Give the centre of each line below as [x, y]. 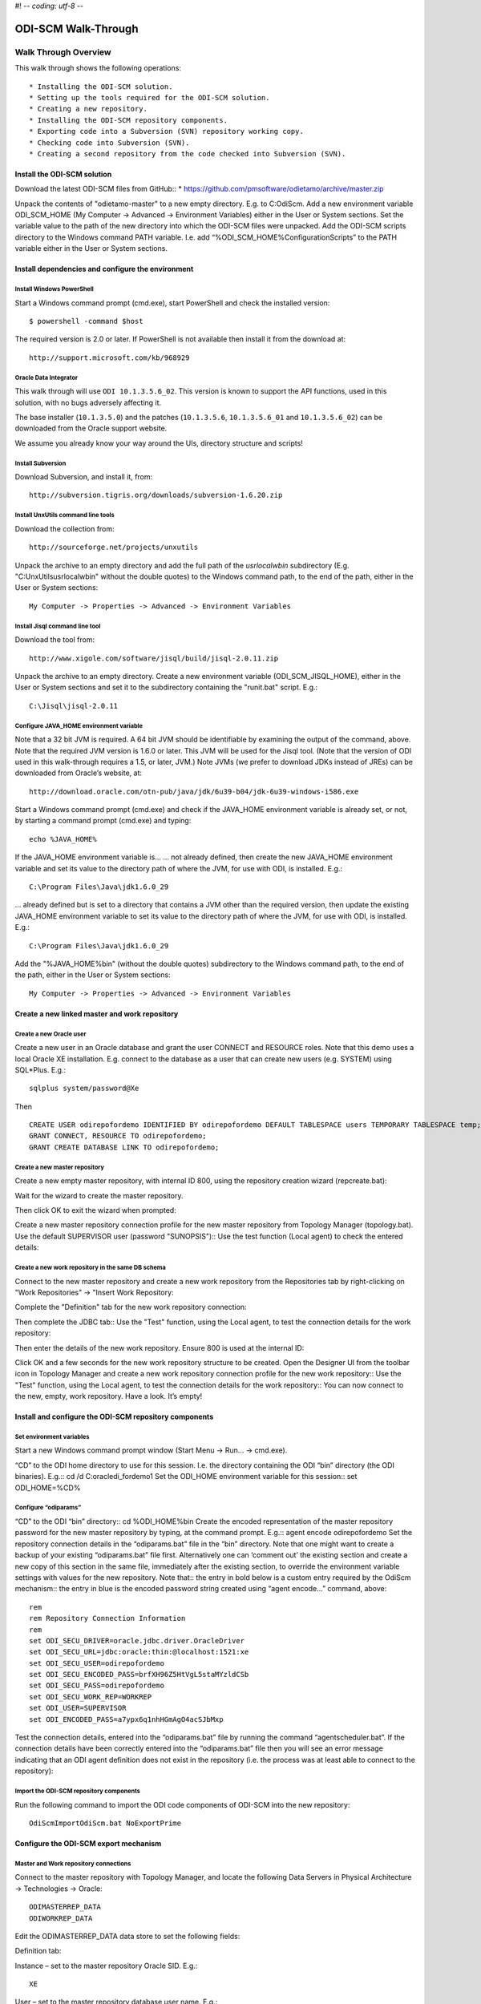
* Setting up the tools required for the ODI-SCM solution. [150, 97]
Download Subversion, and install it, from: [84, 477]
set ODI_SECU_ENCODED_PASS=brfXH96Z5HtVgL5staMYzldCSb [139, 1675]
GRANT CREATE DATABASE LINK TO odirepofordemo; [124, 1147]
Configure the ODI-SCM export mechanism [88, 1843]
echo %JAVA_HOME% [63, 839]
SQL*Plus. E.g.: [40, 1069]
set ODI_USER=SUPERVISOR [78, 1708]
